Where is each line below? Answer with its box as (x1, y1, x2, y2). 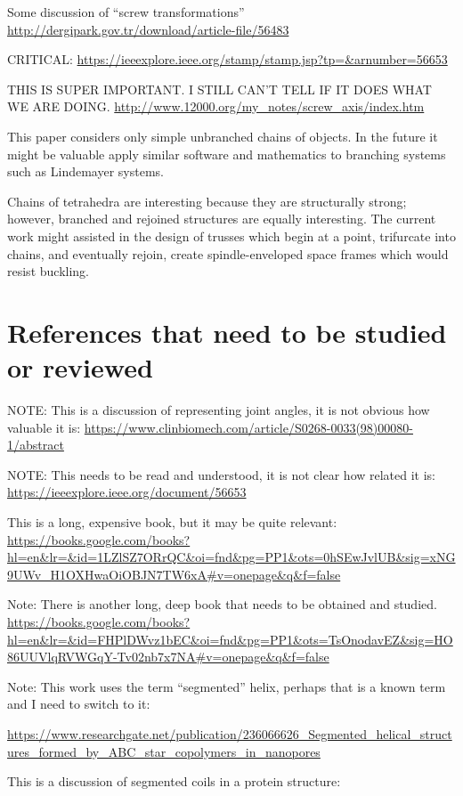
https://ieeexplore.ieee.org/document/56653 (7, 483, 247, 501)
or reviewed (7, 349, 153, 386)
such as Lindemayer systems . (7, 162, 164, 181)
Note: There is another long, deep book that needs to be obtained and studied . (7, 595, 437, 613)
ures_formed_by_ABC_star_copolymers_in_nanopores (7, 742, 321, 760)
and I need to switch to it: (7, 694, 150, 713)
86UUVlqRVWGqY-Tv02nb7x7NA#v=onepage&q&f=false (7, 647, 329, 666)
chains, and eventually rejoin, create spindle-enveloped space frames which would (7, 244, 449, 263)
